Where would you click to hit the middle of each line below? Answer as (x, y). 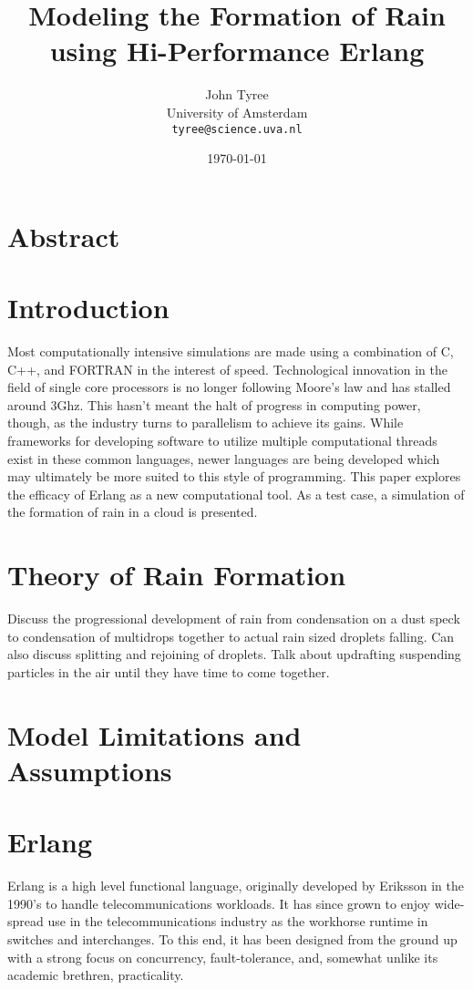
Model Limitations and (154, 734)
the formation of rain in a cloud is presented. (133, 512)
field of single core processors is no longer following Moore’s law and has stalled (229, 387)
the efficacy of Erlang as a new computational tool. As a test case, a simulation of (236, 494)
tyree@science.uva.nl (237, 129)
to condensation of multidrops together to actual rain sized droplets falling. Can (231, 636)
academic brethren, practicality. (96, 975)
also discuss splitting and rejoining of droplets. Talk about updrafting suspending (234, 654)
